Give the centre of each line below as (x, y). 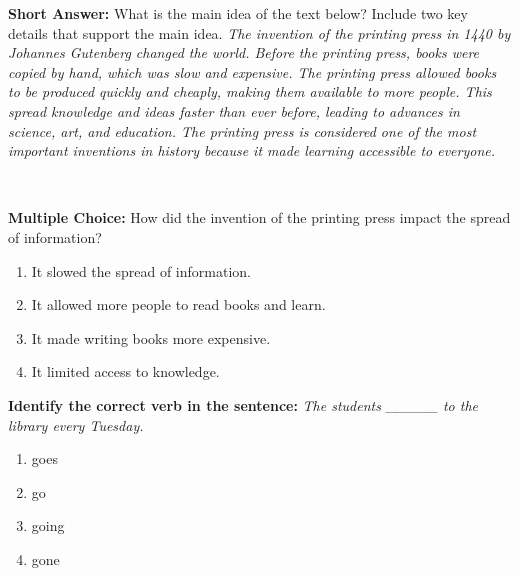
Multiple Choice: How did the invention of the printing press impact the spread (259, 217)
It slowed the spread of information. (141, 270)
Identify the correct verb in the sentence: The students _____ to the (243, 404)
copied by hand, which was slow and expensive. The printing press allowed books (252, 71)
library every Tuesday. (76, 424)
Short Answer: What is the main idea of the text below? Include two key (238, 13)
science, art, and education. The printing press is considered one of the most (242, 130)
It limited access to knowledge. (125, 371)
